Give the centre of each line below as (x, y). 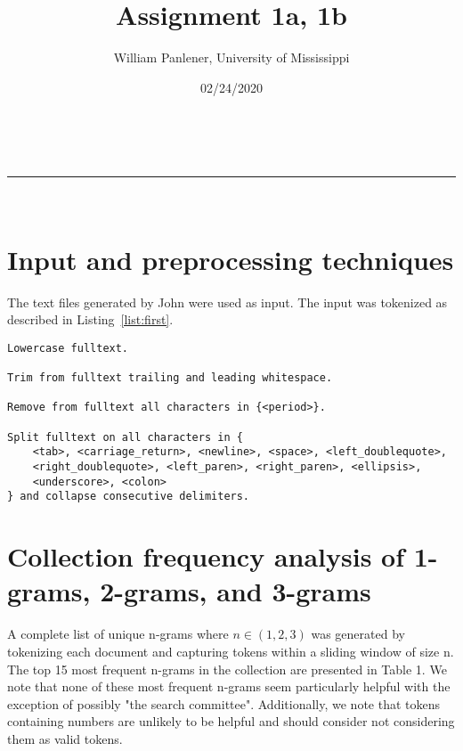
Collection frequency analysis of (206, 556)
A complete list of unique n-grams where (118, 634)
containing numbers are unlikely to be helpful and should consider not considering (231, 721)
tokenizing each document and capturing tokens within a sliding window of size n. (231, 651)
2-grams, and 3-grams (236, 591)
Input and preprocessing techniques (231, 259)
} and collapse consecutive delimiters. (129, 497)
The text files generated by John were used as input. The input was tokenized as (227, 302)
